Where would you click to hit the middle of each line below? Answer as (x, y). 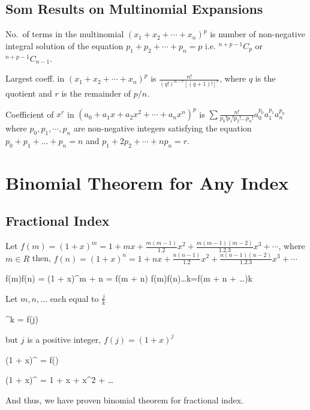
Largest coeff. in (35, 78)
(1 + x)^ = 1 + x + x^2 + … (60, 380)
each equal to (74, 298)
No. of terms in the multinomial (65, 34)
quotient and (29, 93)
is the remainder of (96, 93)
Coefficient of (30, 114)
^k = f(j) (22, 318)
